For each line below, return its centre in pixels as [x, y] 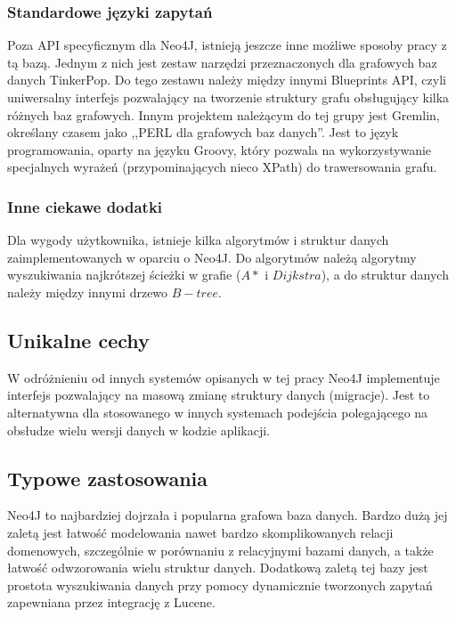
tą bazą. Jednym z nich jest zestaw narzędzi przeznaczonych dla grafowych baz [222, 62]
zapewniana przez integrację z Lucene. [111, 602]
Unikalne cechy [78, 340]
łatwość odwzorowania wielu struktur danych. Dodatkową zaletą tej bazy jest [218, 568]
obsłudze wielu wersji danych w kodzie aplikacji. [139, 430]
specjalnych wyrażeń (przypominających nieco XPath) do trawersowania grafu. [222, 167]
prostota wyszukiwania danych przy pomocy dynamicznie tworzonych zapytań [220, 585]
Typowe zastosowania [108, 478]
